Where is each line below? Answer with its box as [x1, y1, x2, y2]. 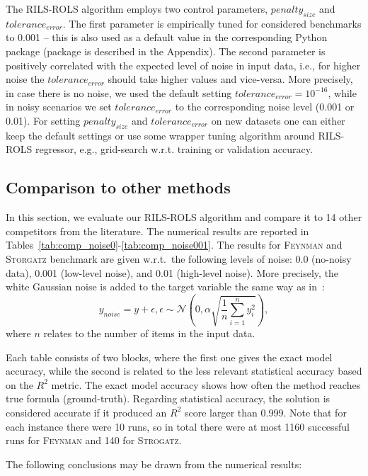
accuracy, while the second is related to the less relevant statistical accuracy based [6, 363, 362, 378]
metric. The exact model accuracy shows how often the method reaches [51, 377, 361, 392]
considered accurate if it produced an [6, 404, 167, 419]
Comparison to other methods [6, 176, 231, 198]
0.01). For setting [6, 113, 81, 127]
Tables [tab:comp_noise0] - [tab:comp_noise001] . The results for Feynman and [6, 237, 343, 252]
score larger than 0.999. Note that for [184, 404, 347, 419]
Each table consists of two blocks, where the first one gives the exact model [6, 349, 333, 364]
